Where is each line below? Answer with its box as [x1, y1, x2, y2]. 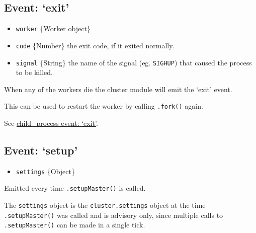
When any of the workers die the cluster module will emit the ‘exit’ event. [4, 84, 232, 94]
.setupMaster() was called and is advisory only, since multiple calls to [4, 209, 223, 220]
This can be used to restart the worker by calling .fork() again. [4, 101, 203, 111]
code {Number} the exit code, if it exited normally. [16, 40, 175, 50]
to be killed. [16, 67, 53, 77]
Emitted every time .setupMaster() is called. [4, 183, 146, 193]
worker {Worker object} [16, 23, 91, 34]
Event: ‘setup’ [4, 142, 78, 158]
